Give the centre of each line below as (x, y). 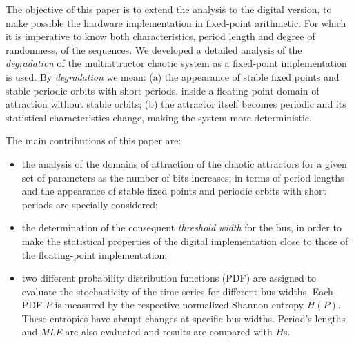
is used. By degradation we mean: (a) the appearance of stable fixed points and (173, 76)
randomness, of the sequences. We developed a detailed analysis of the (154, 49)
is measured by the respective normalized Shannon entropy (179, 305)
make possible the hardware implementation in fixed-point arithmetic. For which (176, 22)
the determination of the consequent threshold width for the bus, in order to (181, 227)
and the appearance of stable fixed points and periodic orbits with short (174, 191)
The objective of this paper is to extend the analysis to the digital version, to (169, 9)
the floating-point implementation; (95, 254)
